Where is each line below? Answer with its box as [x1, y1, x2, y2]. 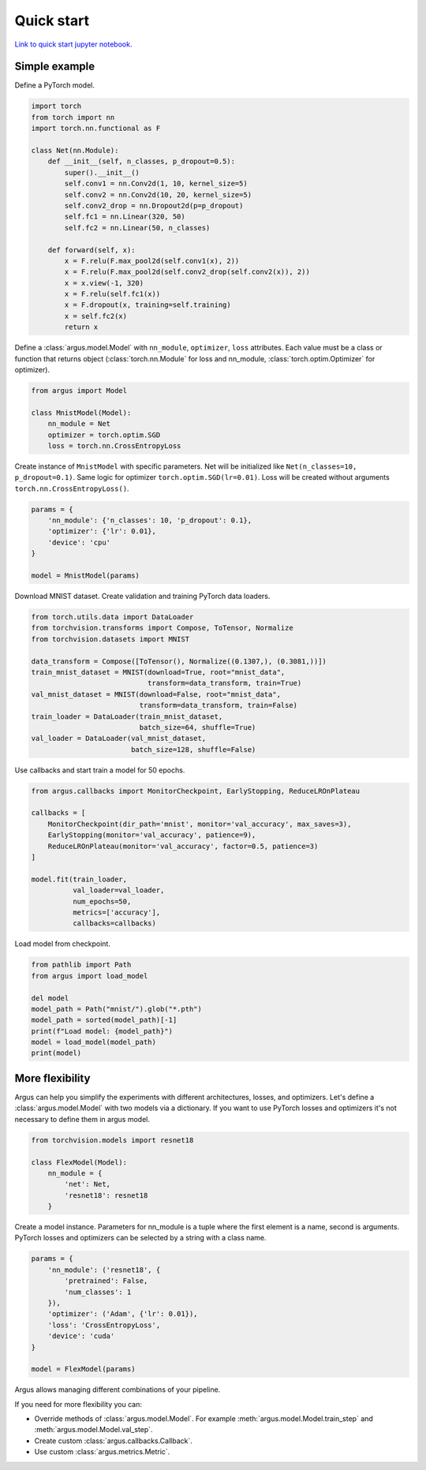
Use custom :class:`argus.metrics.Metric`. [34, 1447, 170, 1457]
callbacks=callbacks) [72, 919, 157, 928]
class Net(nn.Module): [31, 146, 119, 155]
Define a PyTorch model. [14, 80, 95, 90]
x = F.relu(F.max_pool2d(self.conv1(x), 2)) [64, 256, 240, 265]
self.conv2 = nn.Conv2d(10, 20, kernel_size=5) [64, 190, 252, 199]
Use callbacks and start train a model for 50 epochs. [14, 765, 185, 775]
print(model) [31, 1049, 82, 1057]
